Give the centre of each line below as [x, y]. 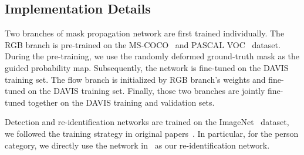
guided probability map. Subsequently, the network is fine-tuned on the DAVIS [147, 67]
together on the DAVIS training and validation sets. [121, 102]
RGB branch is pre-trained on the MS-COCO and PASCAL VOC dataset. [143, 44]
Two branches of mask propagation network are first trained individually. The [145, 33]
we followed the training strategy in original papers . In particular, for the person [152, 133]
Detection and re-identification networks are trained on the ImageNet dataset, [147, 122]
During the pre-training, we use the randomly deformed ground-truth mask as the [152, 56]
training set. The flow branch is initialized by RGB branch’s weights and [135, 79]
